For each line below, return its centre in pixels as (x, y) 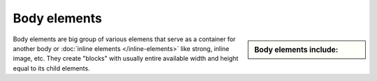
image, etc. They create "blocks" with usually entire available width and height (126, 59)
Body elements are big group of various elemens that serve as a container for (124, 39)
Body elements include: (296, 50)
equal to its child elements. (51, 68)
